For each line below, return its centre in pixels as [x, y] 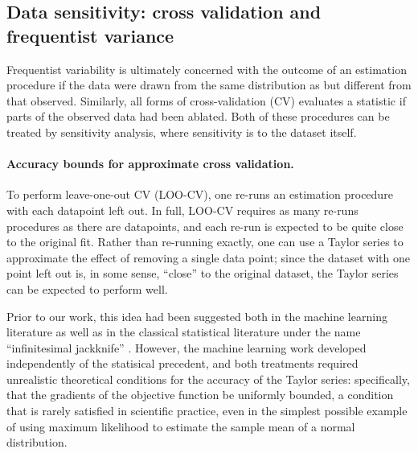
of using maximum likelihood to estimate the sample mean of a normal [181, 426]
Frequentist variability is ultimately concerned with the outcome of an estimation [207, 69]
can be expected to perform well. [87, 288]
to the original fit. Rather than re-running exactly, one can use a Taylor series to [205, 242]
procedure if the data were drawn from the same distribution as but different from [209, 85]
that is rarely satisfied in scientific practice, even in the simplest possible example [207, 411]
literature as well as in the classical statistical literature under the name [184, 332]
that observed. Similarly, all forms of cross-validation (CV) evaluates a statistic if [206, 100]
